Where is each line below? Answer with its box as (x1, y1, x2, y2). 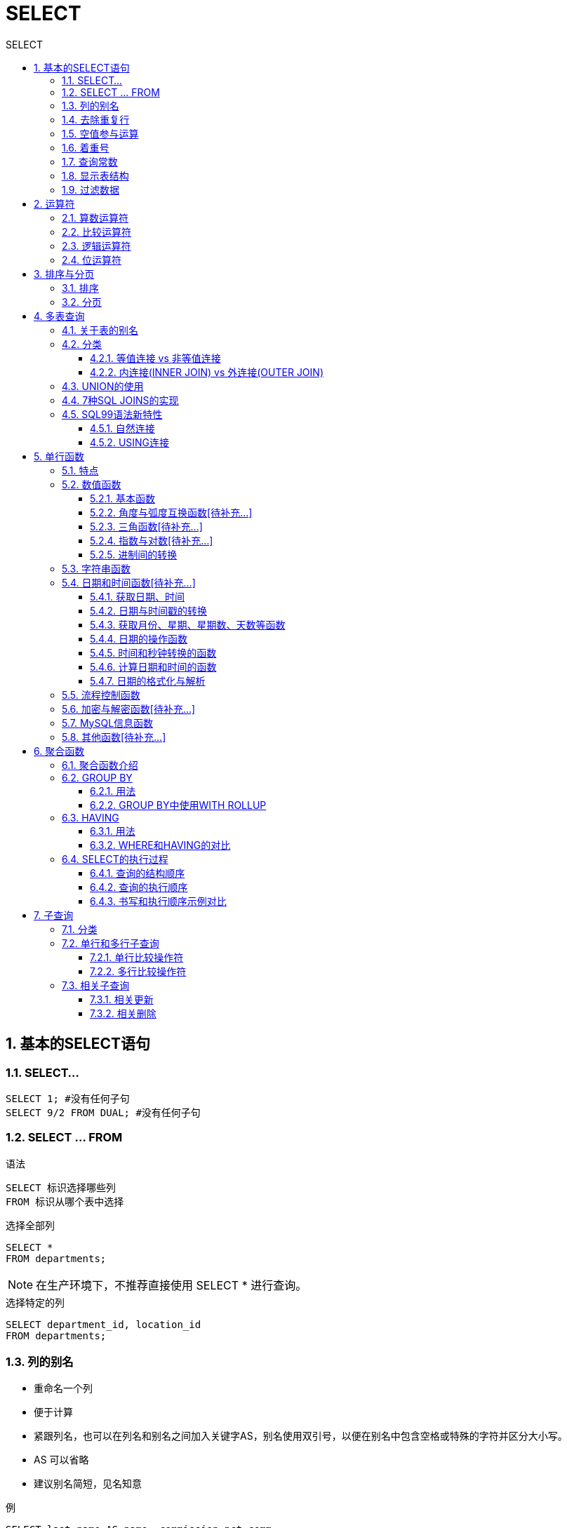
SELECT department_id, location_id (6, 1318, 201, 1330)
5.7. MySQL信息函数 (62, 716, 154, 729)
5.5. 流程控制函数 (62, 688, 140, 701)
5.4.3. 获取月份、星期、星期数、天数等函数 (90, 618, 286, 631)
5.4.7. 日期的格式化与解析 (90, 674, 206, 687)
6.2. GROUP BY (62, 771, 133, 784)
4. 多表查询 (34, 309, 85, 322)
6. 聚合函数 (34, 744, 85, 757)
